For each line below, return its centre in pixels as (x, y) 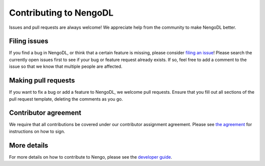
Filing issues (29, 41)
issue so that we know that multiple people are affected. (66, 66)
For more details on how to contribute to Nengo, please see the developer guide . (91, 157)
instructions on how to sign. (37, 131)
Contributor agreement (45, 113)
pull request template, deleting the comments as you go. (66, 99)
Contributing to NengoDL (61, 13)
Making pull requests (42, 81)
